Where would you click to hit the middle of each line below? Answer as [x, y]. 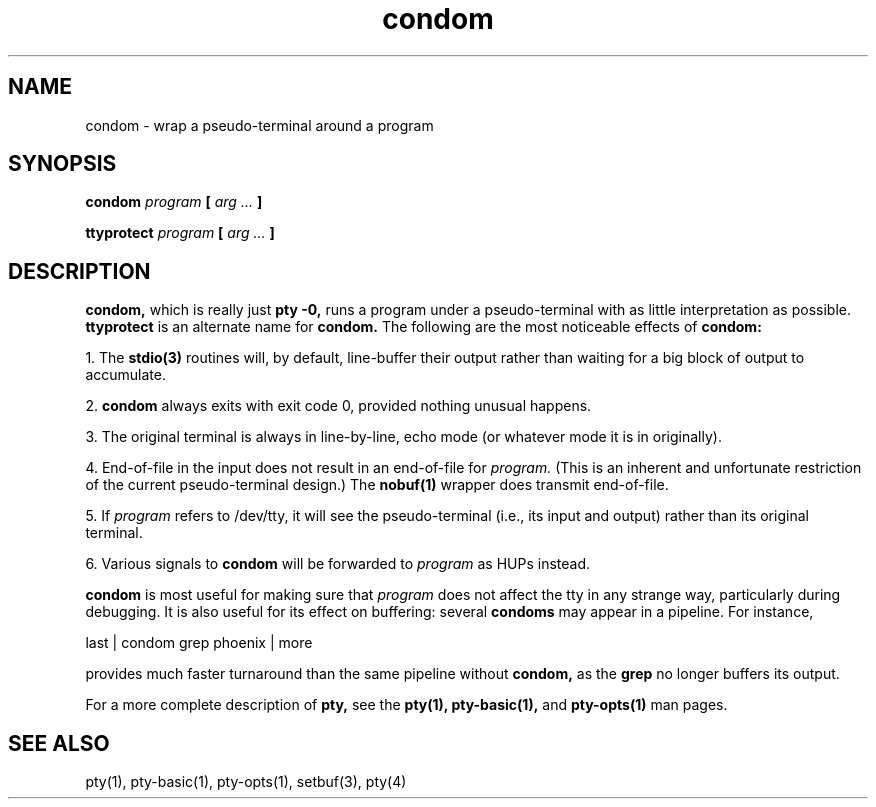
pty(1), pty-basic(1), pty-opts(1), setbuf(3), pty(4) [246, 782]
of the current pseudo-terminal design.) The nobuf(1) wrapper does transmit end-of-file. [377, 485]
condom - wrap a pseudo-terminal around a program [259, 125]
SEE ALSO [59, 743]
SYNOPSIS [62, 164]
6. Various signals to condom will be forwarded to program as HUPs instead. [338, 564]
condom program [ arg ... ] [174, 202]
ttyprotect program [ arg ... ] [180, 233]
